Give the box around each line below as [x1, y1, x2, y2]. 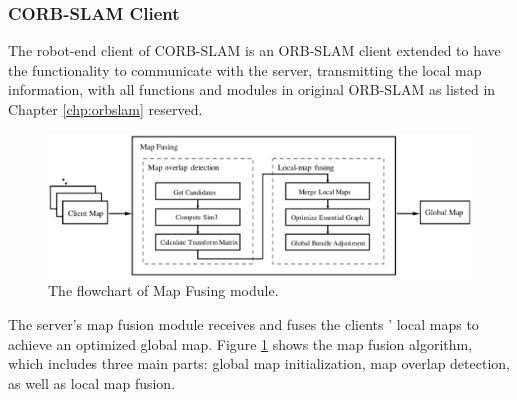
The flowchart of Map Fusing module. [48, 280, 279, 301]
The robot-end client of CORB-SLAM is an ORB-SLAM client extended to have [8, 40, 501, 61]
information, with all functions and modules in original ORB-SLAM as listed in [8, 79, 496, 100]
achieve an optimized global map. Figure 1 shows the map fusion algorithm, [8, 333, 473, 354]
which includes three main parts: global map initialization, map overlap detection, [8, 353, 510, 374]
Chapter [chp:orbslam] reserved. [8, 99, 203, 119]
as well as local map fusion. [8, 372, 176, 393]
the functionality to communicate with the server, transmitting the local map [8, 59, 482, 80]
